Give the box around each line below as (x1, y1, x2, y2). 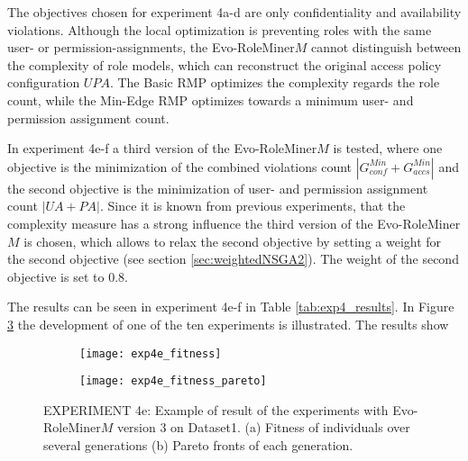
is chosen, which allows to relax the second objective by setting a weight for (23, 231, 442, 250)
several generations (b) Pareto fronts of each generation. (43, 436, 353, 454)
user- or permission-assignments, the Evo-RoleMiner (7, 38, 295, 57)
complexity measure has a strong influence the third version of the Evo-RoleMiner (7, 213, 461, 232)
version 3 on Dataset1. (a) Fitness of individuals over (116, 418, 410, 437)
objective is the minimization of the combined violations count (7, 157, 353, 176)
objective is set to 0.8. (7, 267, 128, 285)
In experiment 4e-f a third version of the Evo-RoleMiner (7, 139, 317, 158)
